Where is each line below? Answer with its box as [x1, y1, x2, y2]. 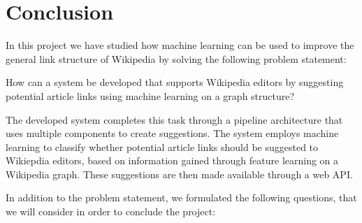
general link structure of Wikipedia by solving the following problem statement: [6, 51, 347, 66]
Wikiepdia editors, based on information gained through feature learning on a [6, 153, 339, 168]
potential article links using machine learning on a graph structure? [6, 88, 295, 103]
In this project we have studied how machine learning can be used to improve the [6, 38, 354, 52]
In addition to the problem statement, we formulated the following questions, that [6, 190, 357, 205]
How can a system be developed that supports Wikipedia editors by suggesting [6, 75, 344, 89]
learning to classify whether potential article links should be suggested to [6, 139, 319, 154]
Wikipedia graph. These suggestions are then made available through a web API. [6, 166, 353, 181]
